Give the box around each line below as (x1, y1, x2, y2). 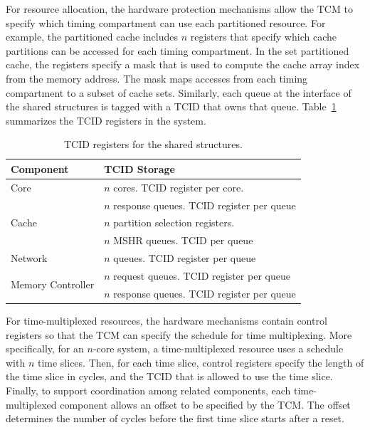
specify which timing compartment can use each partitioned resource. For (6, 15, 326, 30)
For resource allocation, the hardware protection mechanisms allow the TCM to (6, 1, 353, 16)
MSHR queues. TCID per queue (113, 233, 253, 248)
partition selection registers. (113, 215, 235, 230)
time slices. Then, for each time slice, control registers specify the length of (37, 355, 364, 369)
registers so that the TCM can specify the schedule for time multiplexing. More (6, 327, 352, 342)
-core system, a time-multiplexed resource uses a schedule (92, 341, 344, 356)
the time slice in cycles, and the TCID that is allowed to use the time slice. (6, 369, 333, 384)
